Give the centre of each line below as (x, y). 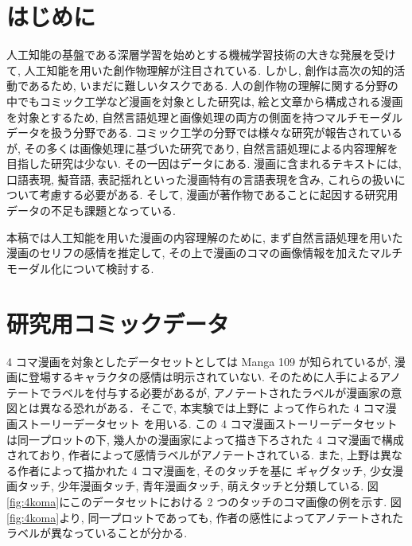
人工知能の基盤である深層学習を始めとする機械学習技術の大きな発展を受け (201, 55)
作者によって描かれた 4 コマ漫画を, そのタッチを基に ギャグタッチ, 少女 (204, 470)
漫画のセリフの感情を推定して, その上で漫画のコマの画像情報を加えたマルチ (205, 253)
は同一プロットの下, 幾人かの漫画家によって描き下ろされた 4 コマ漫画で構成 (205, 439)
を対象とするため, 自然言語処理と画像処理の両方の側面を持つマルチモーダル (205, 117)
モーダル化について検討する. (80, 268)
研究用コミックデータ (118, 323)
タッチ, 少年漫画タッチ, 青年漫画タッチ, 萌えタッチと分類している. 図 (198, 486)
